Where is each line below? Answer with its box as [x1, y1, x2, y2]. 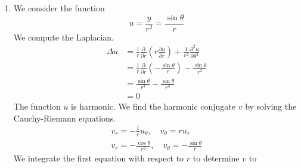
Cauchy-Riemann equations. [13, 111, 116, 124]
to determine [193, 152, 240, 164]
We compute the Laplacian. [13, 30, 114, 43]
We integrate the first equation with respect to [13, 152, 184, 164]
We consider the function [13, 2, 105, 14]
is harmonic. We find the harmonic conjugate [71, 100, 235, 113]
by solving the [245, 100, 297, 113]
